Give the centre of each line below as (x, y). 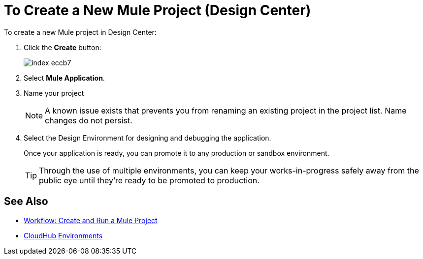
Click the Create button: (63, 47)
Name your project (54, 93)
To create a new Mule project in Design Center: (80, 32)
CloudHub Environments (63, 235)
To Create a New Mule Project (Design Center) (158, 10)
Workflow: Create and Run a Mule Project (91, 220)
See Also (26, 201)
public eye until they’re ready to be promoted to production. (149, 180)
